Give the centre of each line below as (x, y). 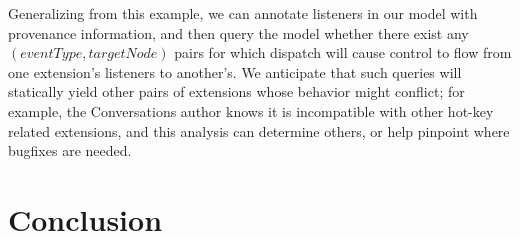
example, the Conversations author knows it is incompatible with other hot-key (251, 110)
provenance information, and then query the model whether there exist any (238, 32)
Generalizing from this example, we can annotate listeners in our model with (243, 13)
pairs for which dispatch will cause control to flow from (343, 52)
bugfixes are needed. (70, 150)
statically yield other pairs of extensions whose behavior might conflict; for (236, 91)
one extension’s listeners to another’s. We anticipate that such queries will (235, 71)
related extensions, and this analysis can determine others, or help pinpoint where (259, 130)
